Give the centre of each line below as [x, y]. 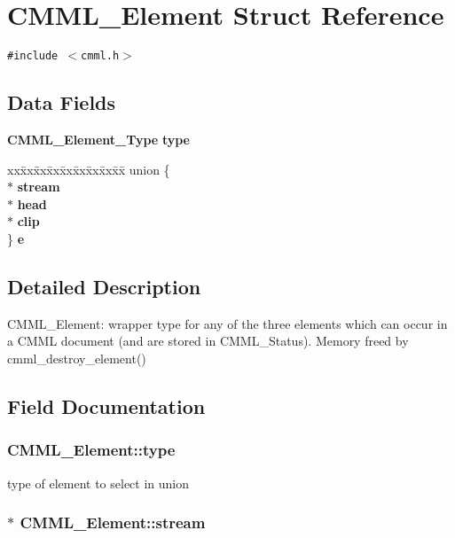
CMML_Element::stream [113, 522]
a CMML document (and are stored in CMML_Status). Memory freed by [208, 341]
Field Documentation [106, 405]
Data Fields [62, 102]
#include [33, 56]
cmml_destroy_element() [77, 358]
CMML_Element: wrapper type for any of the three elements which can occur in [227, 323]
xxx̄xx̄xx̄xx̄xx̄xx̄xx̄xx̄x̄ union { [89, 169]
